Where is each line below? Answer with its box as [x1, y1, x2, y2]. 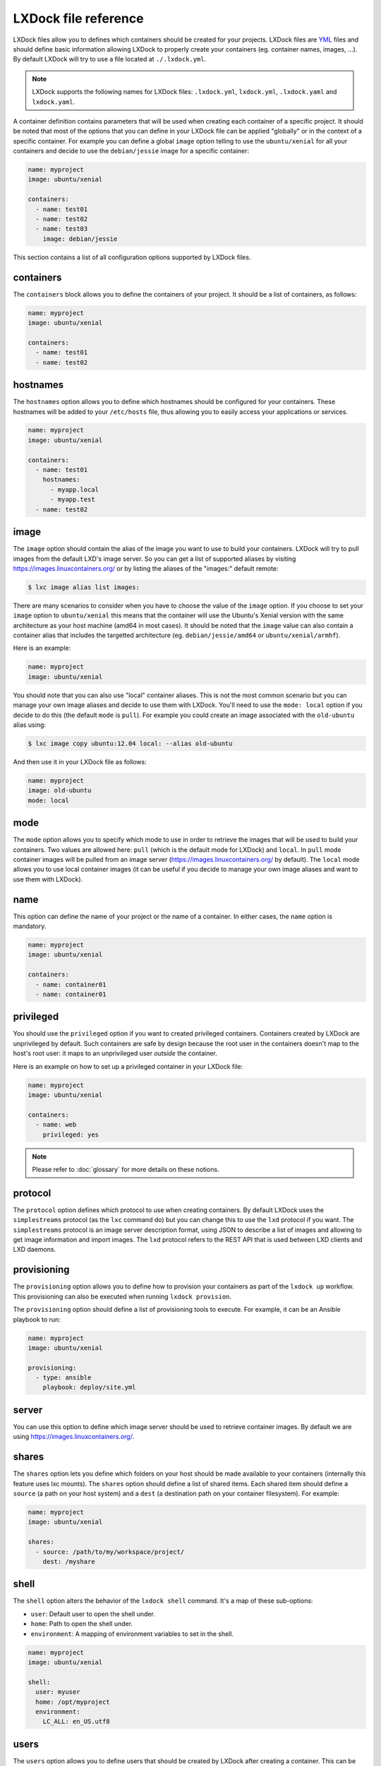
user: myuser [35, 1688, 80, 1696]
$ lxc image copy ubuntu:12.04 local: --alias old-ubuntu [28, 739, 233, 747]
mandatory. [13, 922, 47, 930]
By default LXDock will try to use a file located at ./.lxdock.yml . [13, 55, 207, 64]
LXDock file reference [13, 11, 144, 26]
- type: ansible [35, 1374, 92, 1382]
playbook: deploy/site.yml [42, 1383, 137, 1392]
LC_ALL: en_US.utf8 [42, 1717, 111, 1726]
